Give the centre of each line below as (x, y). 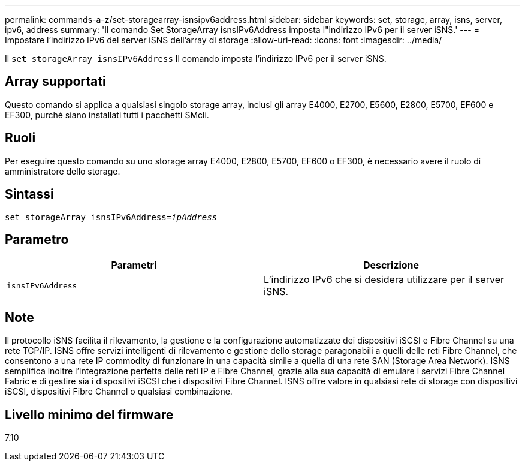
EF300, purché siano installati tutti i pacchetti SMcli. (107, 115)
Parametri (134, 265)
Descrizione (391, 265)
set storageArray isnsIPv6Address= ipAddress (111, 217)
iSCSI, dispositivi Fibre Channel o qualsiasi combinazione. (119, 392)
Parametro (37, 239)
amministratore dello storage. (63, 171)
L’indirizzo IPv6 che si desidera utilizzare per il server (384, 280)
